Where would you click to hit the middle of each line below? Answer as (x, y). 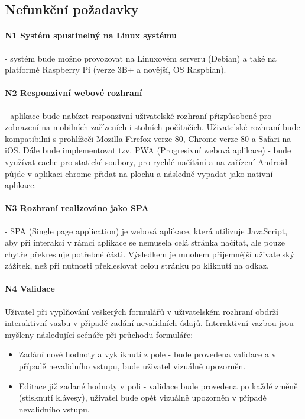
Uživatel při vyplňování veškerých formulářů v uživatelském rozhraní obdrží (142, 311)
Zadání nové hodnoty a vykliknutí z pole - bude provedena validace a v (147, 354)
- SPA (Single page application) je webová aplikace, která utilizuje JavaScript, (146, 231)
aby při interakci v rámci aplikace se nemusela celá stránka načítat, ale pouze (145, 242)
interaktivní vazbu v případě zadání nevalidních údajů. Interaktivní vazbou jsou (149, 323)
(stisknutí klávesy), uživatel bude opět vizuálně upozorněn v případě (142, 397)
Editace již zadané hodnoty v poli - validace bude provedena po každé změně (158, 386)
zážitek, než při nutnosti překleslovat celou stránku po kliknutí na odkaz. (137, 265)
